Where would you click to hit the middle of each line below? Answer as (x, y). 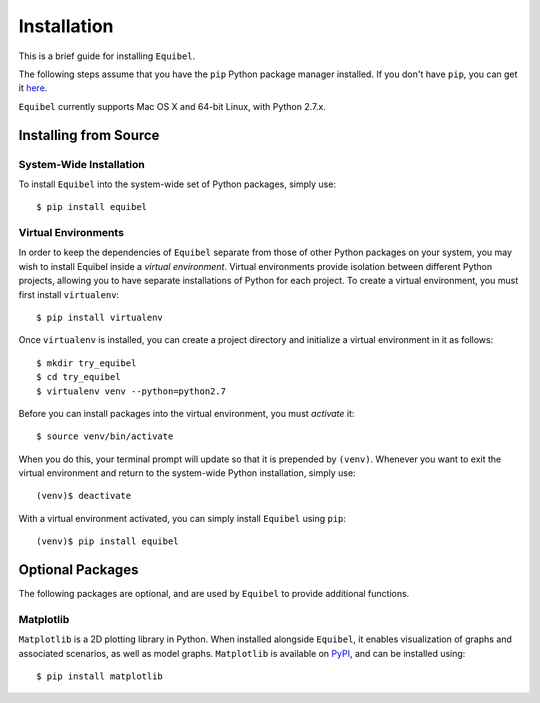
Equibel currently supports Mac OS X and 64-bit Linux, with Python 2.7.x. (172, 106)
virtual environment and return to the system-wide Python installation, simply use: (187, 473)
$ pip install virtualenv (100, 317)
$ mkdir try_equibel (86, 363)
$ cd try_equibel (78, 377)
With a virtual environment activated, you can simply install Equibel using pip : (182, 518)
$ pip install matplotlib (100, 676)
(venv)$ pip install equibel (107, 541)
